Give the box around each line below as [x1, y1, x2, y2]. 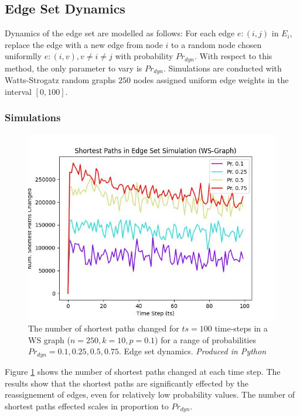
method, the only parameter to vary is [5, 61, 142, 74]
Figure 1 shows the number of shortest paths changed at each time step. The [5, 365, 281, 377]
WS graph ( [28, 333, 71, 346]
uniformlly [5, 50, 42, 62]
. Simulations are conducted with [163, 61, 282, 74]
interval [5, 85, 32, 97]
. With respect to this [194, 50, 272, 62]
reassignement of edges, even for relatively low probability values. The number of [5, 388, 295, 401]
